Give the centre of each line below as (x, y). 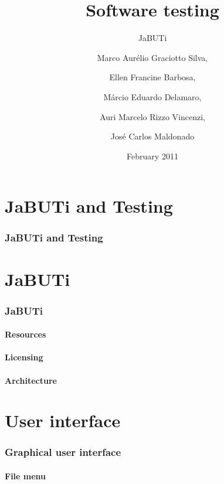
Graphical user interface (63, 452)
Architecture (31, 380)
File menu (26, 476)
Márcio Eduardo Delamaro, (152, 96)
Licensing (24, 357)
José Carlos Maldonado (152, 136)
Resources (26, 334)
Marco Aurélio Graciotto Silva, (152, 57)
